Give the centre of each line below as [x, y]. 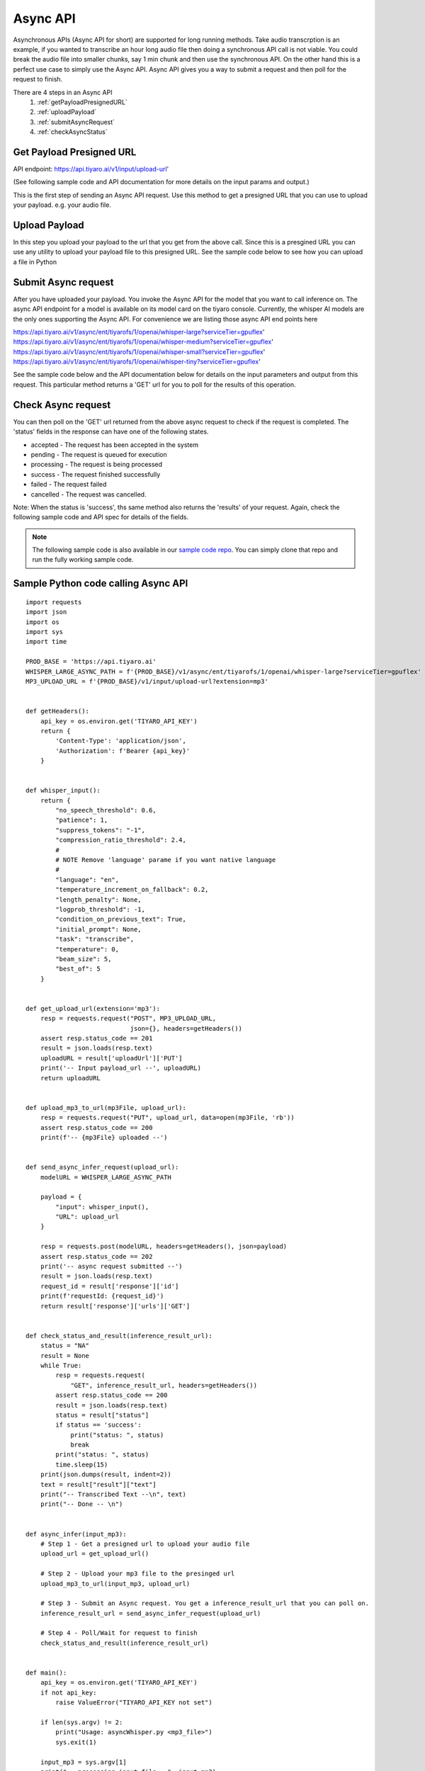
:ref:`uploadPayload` [67, 112]
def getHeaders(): [58, 711]
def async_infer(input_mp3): [76, 1534]
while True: [61, 1365]
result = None [65, 1356]
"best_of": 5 [78, 969]
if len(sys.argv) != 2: [81, 1722]
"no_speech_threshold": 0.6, [106, 810]
